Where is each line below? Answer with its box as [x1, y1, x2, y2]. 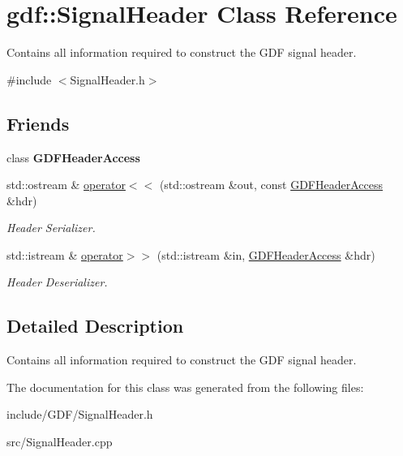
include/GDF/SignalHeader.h [6, 406, 153, 423]
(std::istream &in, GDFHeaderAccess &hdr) [156, 246, 375, 263]
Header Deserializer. [6, 273, 108, 290]
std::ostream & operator [6, 176, 126, 193]
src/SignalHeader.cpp [6, 433, 113, 450]
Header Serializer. [6, 219, 96, 236]
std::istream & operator [6, 246, 123, 263]
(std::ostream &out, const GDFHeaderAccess [159, 176, 383, 193]
